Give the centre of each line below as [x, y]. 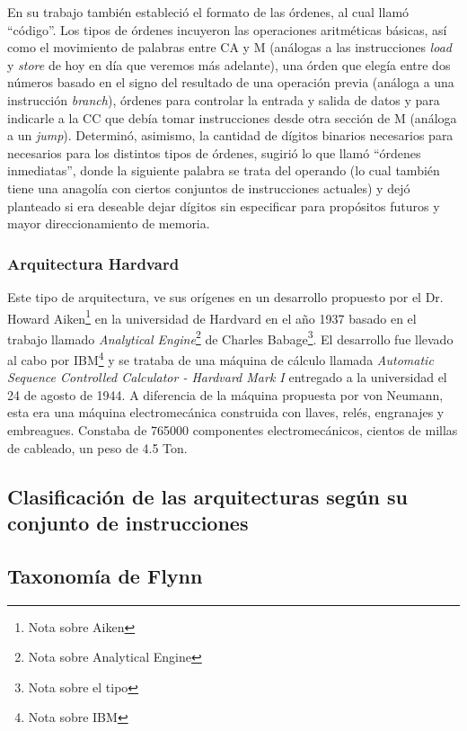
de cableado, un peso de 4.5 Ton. [97, 447]
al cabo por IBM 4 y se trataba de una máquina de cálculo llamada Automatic [220, 358]
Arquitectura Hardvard [93, 263]
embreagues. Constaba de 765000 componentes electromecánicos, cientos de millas [233, 430]
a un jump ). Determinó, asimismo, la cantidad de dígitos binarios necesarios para [230, 135]
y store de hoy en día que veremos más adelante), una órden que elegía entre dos [229, 64]
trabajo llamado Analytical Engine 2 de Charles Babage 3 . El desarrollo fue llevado [230, 337]
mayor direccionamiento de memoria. [109, 223]
